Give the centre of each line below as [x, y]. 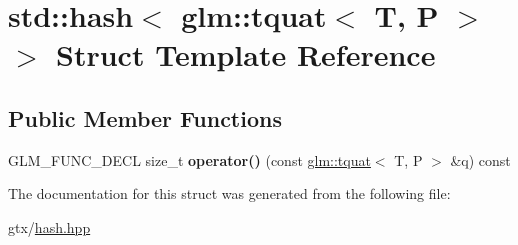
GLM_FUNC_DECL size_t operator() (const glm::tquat [189, 159]
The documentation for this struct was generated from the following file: [229, 193]
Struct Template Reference [246, 54]
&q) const [480, 159]
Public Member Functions [145, 117]
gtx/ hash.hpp [49, 226]
